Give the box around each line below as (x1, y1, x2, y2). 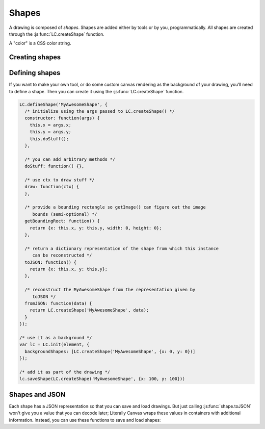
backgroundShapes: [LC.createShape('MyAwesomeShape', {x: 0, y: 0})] (25, 349, 196, 354)
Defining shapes (9, 69, 61, 77)
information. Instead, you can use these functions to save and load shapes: (9, 417, 161, 423)
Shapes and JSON (9, 390, 66, 399)
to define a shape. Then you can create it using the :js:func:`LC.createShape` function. (9, 88, 184, 94)
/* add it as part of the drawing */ (19, 369, 110, 375)
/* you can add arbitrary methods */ (25, 156, 115, 162)
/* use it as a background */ (19, 335, 92, 340)
